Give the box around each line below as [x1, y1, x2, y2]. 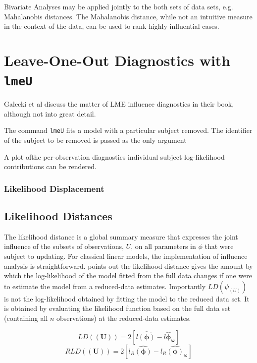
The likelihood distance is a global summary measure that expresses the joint [4, 231, 238, 242]
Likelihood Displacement [4, 182, 104, 194]
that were [205, 241, 234, 251]
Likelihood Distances [4, 208, 112, 224]
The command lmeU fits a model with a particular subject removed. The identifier [4, 125, 253, 135]
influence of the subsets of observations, [4, 241, 124, 251]
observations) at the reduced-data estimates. [56, 313, 191, 323]
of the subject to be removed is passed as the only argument [4, 135, 187, 145]
